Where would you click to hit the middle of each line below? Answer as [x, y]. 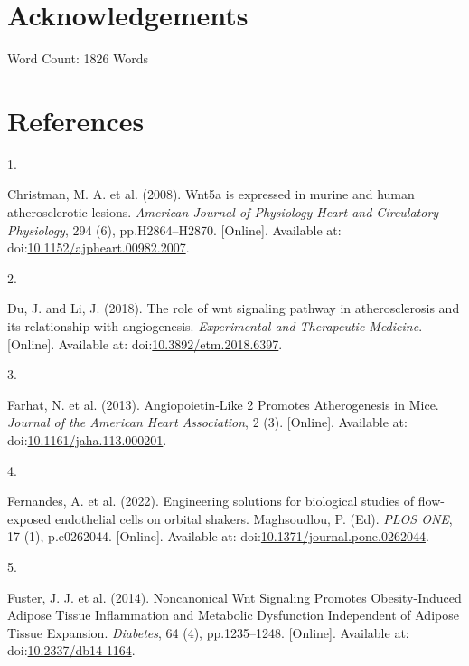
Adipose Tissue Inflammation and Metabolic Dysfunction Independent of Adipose [233, 615]
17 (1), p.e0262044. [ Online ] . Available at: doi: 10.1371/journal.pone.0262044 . [218, 536]
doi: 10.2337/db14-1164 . [71, 650]
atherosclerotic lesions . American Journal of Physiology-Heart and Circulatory [223, 212]
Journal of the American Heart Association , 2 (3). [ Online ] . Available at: [207, 422]
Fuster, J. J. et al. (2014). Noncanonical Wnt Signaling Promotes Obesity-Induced [234, 597]
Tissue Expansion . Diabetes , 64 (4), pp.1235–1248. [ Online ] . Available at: [208, 632]
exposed [29, 518]
